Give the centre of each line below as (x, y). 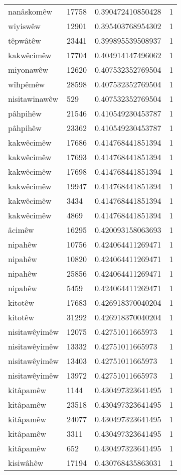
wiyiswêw (24, 26)
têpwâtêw (25, 40)
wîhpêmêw (27, 84)
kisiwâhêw (26, 463)
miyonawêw (28, 70)
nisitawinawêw (33, 99)
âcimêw (21, 230)
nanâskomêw (30, 11)
